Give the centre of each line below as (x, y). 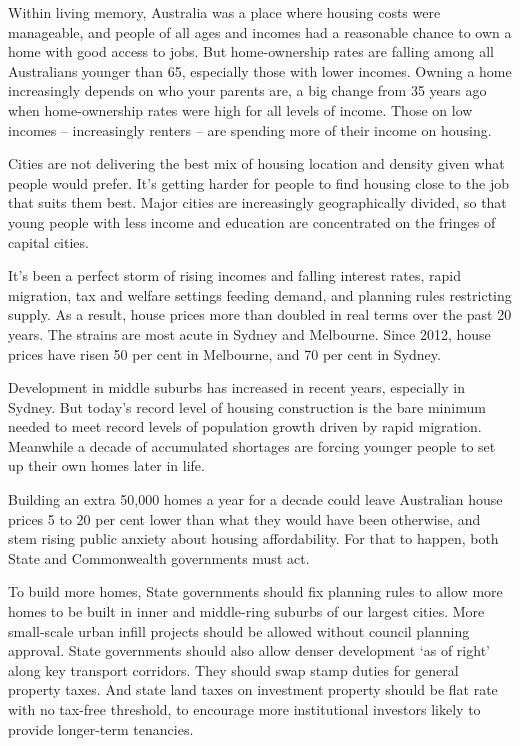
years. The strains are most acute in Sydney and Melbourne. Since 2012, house (249, 333)
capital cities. (48, 241)
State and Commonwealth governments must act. (159, 557)
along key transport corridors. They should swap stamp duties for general (233, 669)
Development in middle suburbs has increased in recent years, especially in (236, 387)
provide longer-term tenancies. (101, 728)
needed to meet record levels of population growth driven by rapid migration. (245, 426)
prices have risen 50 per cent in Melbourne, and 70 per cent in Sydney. (224, 353)
